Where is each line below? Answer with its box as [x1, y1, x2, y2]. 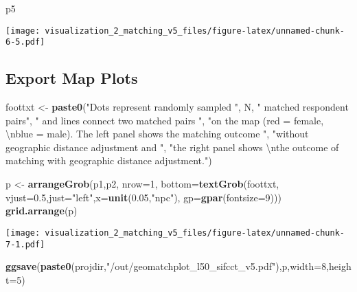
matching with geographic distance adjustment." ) [5, 153, 212, 168]
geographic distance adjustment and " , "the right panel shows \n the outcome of [5, 139, 339, 154]
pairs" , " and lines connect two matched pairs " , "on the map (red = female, [5, 113, 324, 127]
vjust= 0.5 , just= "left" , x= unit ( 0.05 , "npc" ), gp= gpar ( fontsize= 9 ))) [5, 190, 281, 204]
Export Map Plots [5, 67, 138, 89]
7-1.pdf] [5, 239, 45, 249]
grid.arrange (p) [5, 203, 78, 218]
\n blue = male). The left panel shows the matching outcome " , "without [5, 126, 309, 141]
